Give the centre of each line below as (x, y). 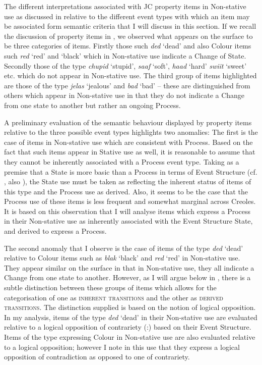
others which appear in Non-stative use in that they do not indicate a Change (124, 95)
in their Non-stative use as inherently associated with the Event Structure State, (128, 221)
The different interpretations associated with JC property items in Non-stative (125, 6)
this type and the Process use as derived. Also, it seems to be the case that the (126, 191)
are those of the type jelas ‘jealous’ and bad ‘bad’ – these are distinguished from (127, 85)
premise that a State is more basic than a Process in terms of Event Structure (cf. (131, 171)
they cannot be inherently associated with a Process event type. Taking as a (122, 161)
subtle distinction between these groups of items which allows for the (110, 288)
